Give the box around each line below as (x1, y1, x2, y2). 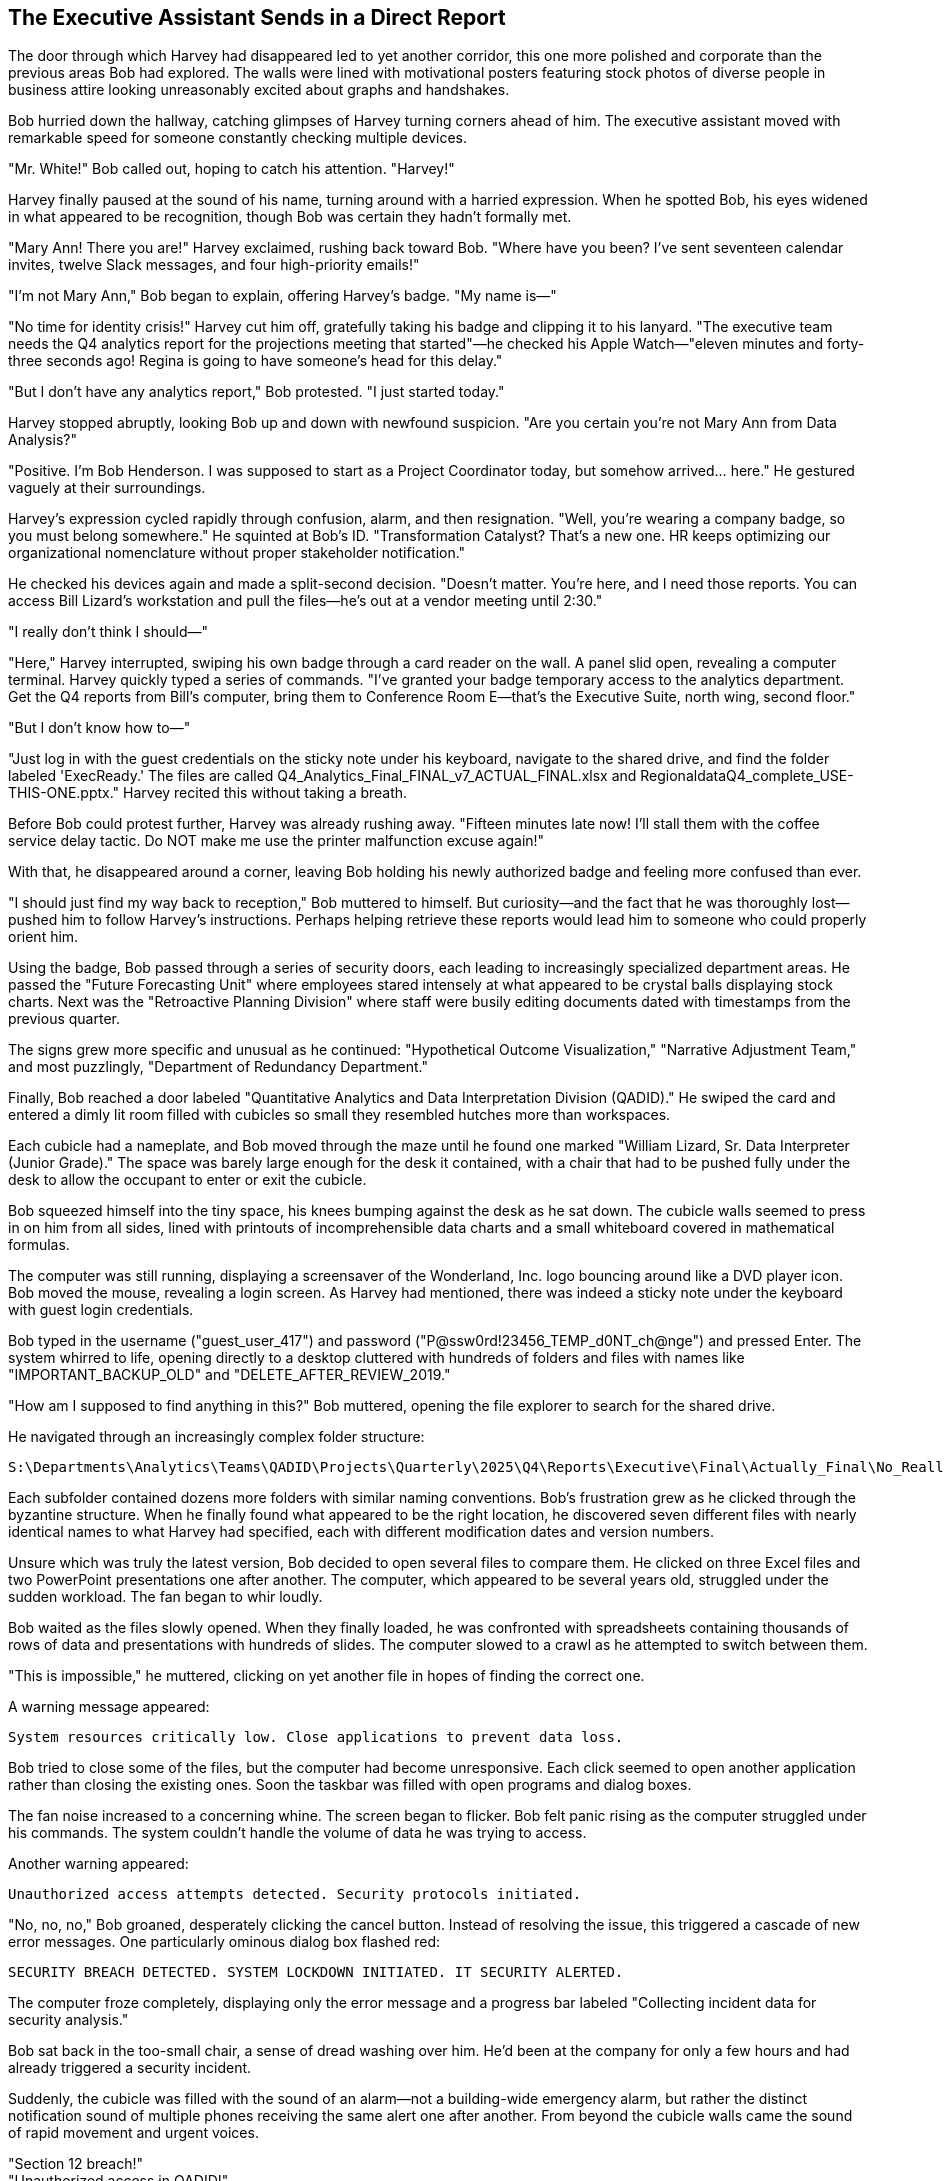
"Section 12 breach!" (8, 2155, 144, 2173)
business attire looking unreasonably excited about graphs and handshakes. (8, 81, 510, 99)
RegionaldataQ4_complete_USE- (640, 767, 854, 785)
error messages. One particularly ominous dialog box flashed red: (8, 1933, 441, 1951)
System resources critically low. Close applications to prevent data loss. (8, 1729, 624, 1746)
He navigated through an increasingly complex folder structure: (8, 1428, 425, 1446)
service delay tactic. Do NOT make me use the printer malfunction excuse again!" (8, 832, 545, 850)
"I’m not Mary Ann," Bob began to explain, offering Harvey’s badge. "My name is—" (8, 287, 557, 305)
